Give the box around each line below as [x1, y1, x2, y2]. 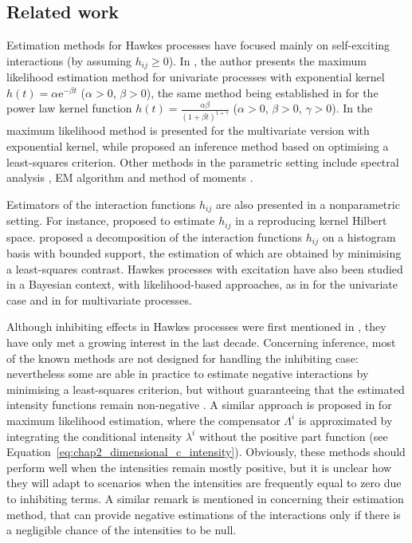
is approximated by [298, 411, 393, 428]
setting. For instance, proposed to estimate [6, 212, 215, 229]
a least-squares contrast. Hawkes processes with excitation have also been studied [6, 260, 403, 277]
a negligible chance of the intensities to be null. [6, 521, 237, 538]
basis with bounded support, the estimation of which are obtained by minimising [6, 245, 402, 262]
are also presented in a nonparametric [215, 195, 400, 212]
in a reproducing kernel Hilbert [235, 212, 387, 229]
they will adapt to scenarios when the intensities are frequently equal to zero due [6, 474, 402, 491]
